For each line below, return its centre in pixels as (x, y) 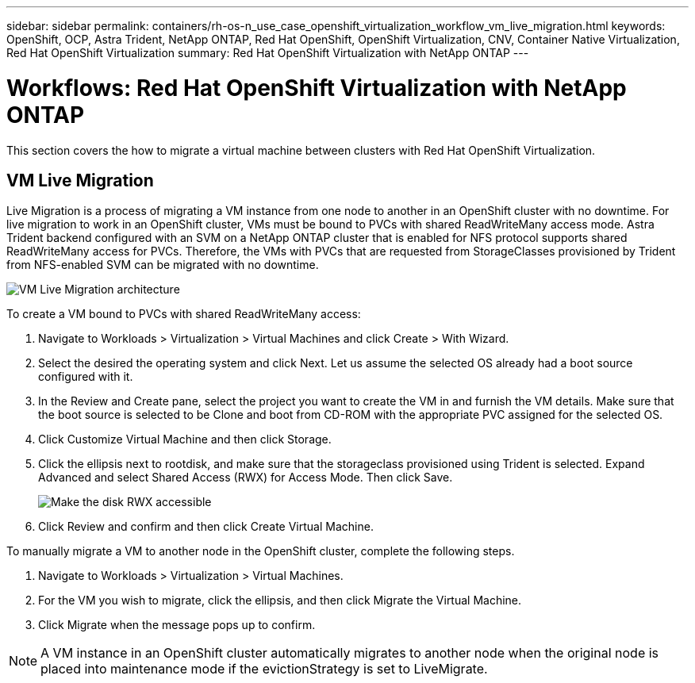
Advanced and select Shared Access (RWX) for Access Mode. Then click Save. (246, 478)
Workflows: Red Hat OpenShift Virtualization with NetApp (317, 88)
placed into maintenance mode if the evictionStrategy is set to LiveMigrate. (264, 669)
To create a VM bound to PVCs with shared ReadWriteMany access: (184, 314)
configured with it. (86, 377)
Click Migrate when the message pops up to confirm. (177, 625)
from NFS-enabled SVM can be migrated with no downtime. (163, 265)
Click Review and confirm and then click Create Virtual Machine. (206, 527)
